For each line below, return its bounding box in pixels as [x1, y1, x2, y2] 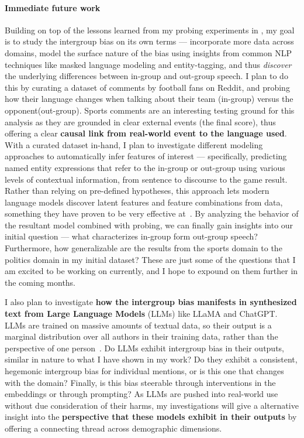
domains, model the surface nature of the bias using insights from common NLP [5, 46, 292, 59]
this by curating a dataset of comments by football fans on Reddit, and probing [5, 81, 290, 93]
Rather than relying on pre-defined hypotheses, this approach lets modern [5, 184, 270, 197]
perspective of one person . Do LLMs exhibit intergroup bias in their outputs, [5, 341, 284, 354]
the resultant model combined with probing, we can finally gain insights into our [5, 218, 293, 231]
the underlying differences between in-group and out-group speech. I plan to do [5, 70, 288, 82]
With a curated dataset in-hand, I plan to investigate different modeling [5, 138, 263, 150]
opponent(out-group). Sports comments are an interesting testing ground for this [5, 104, 295, 116]
